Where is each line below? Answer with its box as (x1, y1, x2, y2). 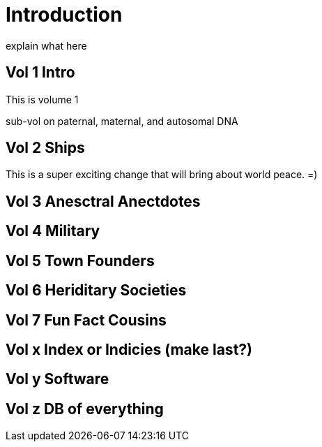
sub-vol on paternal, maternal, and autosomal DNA (6, 115, 238, 127)
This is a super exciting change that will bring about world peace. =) (6, 168, 318, 181)
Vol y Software (6, 370, 109, 388)
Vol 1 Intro (6, 64, 75, 82)
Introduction (6, 3, 123, 27)
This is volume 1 (6, 93, 79, 105)
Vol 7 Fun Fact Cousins (6, 311, 167, 329)
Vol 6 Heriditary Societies (6, 281, 187, 300)
